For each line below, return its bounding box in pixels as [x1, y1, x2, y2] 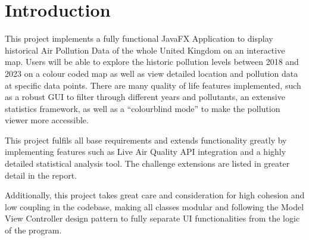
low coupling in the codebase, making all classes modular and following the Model [5, 200, 304, 213]
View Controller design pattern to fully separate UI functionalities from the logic [5, 212, 300, 225]
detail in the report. [5, 169, 77, 181]
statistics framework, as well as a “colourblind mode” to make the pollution [5, 102, 280, 114]
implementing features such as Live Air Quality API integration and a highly [5, 145, 286, 158]
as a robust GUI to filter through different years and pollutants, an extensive [5, 91, 285, 103]
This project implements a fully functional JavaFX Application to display [5, 32, 273, 45]
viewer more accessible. [5, 114, 89, 126]
